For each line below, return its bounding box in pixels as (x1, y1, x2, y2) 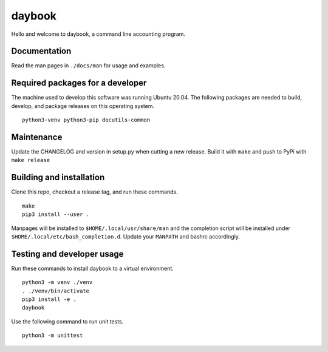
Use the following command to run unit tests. (11, 317, 124, 325)
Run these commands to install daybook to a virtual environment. (11, 265, 174, 272)
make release (11, 157, 50, 164)
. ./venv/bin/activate (22, 287, 90, 294)
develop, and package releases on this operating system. (11, 102, 155, 109)
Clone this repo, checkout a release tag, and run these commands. (11, 188, 179, 195)
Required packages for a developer (11, 78, 147, 88)
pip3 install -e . (22, 296, 77, 303)
